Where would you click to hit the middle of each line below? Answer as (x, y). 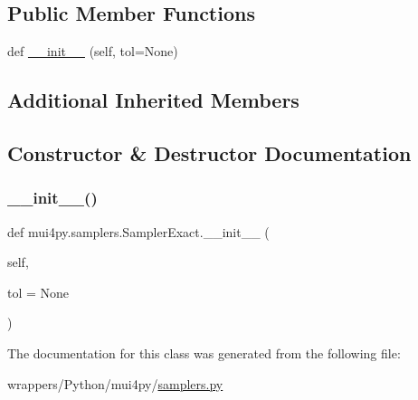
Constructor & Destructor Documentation (209, 152)
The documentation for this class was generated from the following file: (204, 352)
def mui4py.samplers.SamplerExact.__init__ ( (138, 231)
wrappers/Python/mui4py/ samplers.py (115, 383)
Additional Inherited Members (153, 100)
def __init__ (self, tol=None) (93, 51)
